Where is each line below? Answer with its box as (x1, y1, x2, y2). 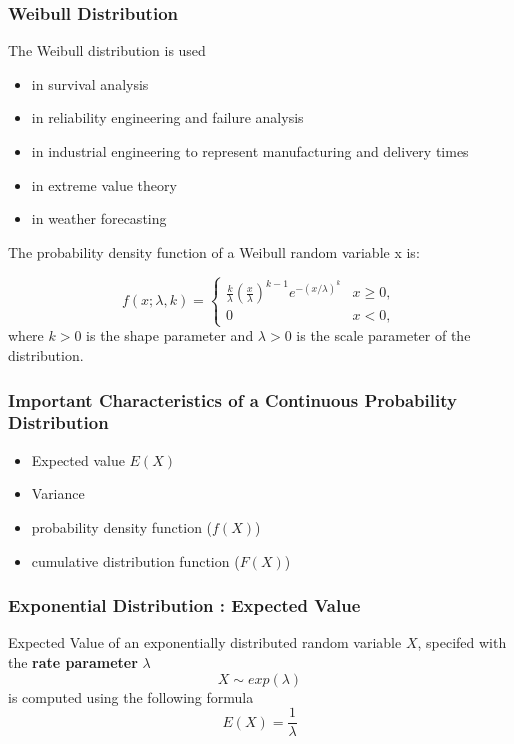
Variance (31, 483, 85, 504)
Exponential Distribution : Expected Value (8, 593, 361, 618)
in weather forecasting (31, 208, 167, 229)
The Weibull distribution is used (8, 40, 206, 61)
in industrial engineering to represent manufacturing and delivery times (31, 141, 469, 161)
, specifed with (417, 632, 507, 653)
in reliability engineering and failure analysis (31, 107, 304, 128)
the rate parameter (8, 651, 138, 672)
